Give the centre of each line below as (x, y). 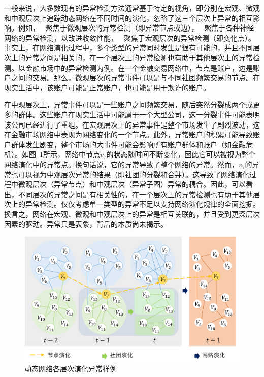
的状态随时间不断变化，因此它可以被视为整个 (181, 154)
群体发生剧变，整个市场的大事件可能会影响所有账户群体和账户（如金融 (128, 144)
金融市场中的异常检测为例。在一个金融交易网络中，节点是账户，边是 (139, 67)
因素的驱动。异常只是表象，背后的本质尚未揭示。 (86, 224)
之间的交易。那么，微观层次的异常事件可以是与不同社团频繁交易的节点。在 (135, 77)
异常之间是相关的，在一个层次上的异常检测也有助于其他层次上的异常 (139, 57)
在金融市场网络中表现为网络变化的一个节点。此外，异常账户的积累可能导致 (128, 134)
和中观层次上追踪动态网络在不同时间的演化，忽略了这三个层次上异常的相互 (128, 18)
